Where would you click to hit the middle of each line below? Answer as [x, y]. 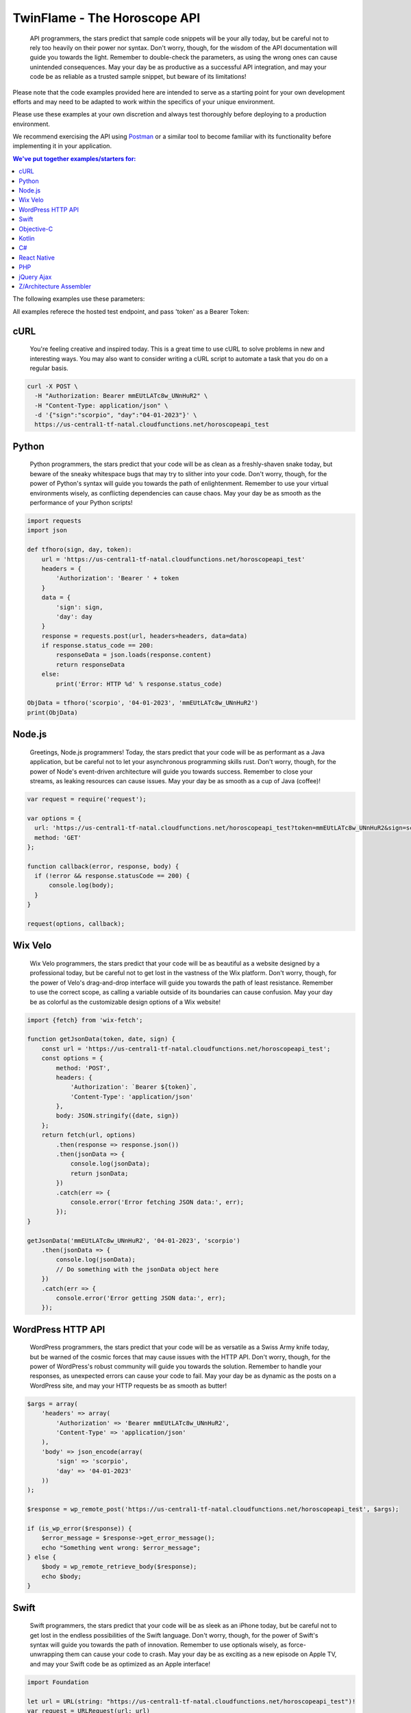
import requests [54, 520]
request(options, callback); [76, 924]
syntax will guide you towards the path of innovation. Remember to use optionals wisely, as [158, 1645]
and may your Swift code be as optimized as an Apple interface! [120, 1664]
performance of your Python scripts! [81, 503]
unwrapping [47, 1654]
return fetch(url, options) [89, 1135]
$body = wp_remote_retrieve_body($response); [119, 1567]
